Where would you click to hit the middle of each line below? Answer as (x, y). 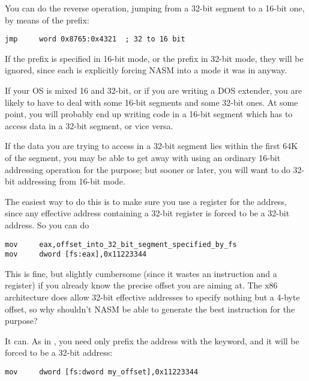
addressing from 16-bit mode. (71, 181)
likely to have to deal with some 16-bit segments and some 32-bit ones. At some (151, 102)
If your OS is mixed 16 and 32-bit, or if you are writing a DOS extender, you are (154, 90)
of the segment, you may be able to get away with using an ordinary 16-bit (143, 157)
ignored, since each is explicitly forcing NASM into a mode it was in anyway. (146, 70)
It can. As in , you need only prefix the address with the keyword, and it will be (152, 340)
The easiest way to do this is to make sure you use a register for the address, (146, 201)
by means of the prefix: (47, 20)
